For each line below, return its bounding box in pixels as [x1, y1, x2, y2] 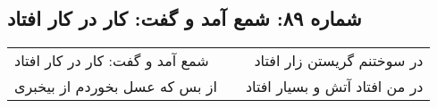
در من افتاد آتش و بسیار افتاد [245, 76, 424, 97]
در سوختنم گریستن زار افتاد [254, 50, 424, 71]
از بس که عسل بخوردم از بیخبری [14, 76, 217, 97]
